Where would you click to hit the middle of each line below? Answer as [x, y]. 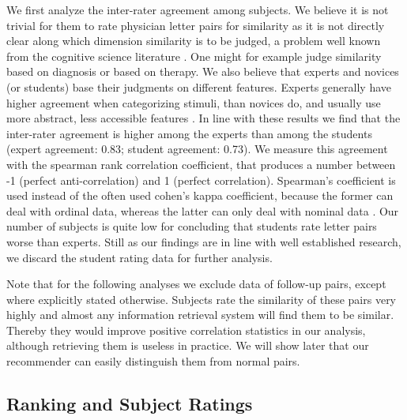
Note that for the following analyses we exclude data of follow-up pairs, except [196, 284]
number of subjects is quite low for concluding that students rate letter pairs [192, 226]
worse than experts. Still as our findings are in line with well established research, [204, 241]
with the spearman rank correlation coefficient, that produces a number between [201, 164]
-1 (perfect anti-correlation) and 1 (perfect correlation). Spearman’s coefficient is [201, 180]
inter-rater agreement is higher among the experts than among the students [189, 133]
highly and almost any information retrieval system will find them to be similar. [200, 315]
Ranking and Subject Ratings [130, 404]
